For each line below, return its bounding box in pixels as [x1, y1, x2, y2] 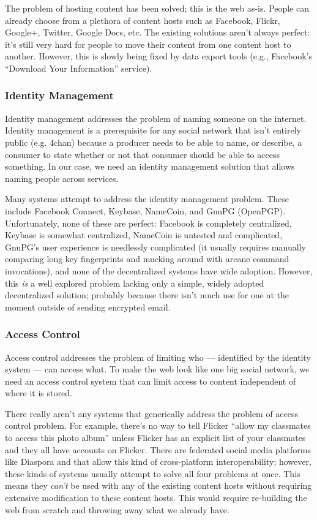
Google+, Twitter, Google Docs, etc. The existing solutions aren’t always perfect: [5, 26, 310, 39]
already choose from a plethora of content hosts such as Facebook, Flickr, [5, 13, 280, 26]
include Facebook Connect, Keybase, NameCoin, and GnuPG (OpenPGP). [5, 204, 286, 217]
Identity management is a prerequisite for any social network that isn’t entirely [5, 124, 301, 137]
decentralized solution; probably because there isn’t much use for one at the [5, 288, 289, 301]
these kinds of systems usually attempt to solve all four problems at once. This [5, 467, 300, 480]
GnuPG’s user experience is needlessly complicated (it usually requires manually [5, 240, 306, 253]
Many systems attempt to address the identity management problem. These [5, 192, 289, 205]
